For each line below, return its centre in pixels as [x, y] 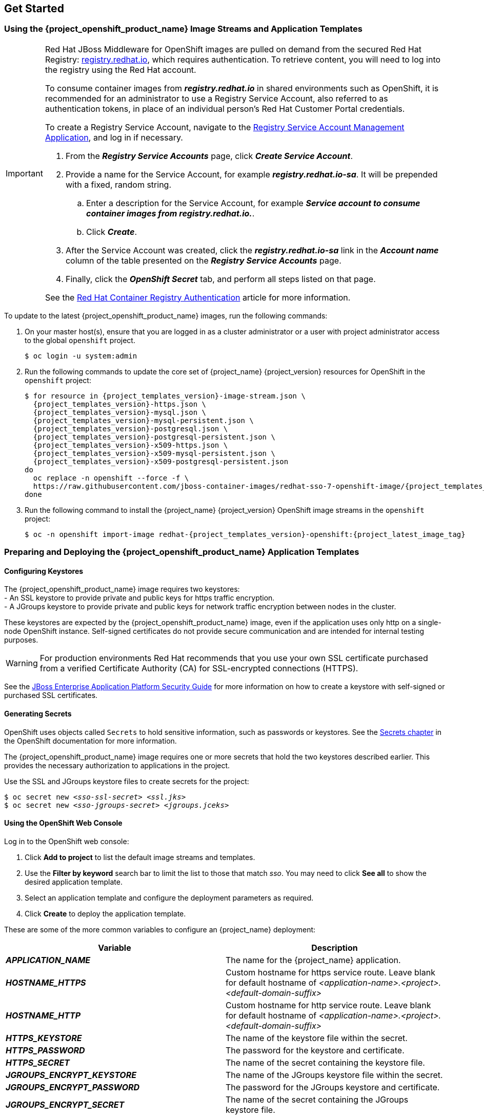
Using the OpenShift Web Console [63, 823]
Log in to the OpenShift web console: [67, 841]
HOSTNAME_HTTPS [46, 982]
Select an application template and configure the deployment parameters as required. [169, 897]
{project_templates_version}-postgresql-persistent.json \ [154, 437]
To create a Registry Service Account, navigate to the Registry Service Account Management [225, 127]
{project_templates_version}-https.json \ [120, 404]
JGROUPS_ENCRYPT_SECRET [65, 1104]
